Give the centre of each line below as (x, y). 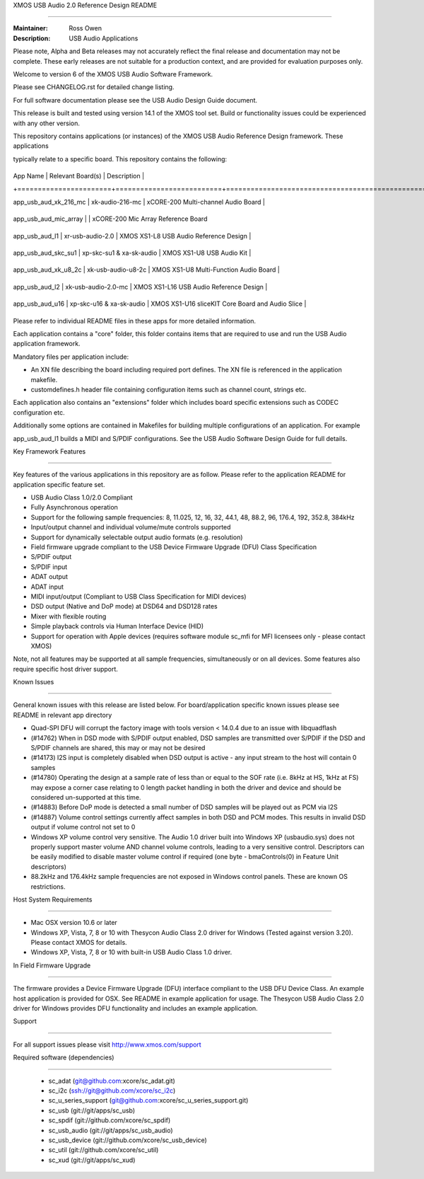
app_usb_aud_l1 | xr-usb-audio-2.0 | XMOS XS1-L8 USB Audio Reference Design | (132, 236)
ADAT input (47, 587)
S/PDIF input (49, 567)
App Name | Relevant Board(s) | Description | (79, 176)
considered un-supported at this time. (86, 797)
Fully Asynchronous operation (74, 507)
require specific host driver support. (65, 669)
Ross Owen (86, 28)
